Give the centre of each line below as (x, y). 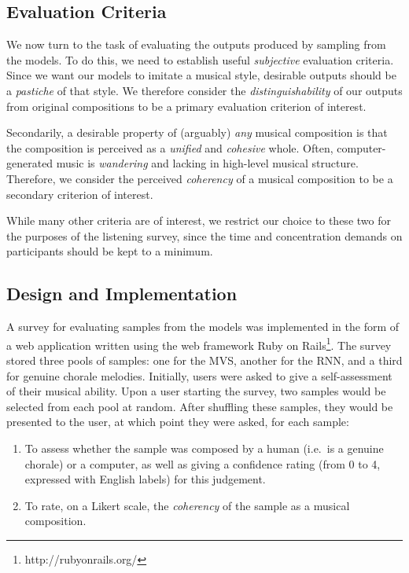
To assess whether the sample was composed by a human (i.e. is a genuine (204, 448)
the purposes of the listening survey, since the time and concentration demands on (204, 235)
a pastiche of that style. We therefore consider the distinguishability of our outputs (204, 90)
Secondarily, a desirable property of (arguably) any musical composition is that (197, 132)
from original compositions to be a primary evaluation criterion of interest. (186, 106)
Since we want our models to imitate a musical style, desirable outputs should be (201, 75)
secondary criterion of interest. (80, 194)
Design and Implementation (122, 294)
